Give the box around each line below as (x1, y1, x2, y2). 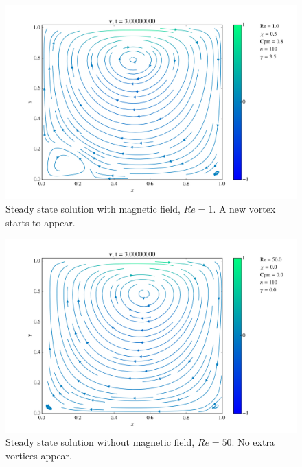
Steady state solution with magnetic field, (5, 201, 181, 215)
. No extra (231, 435, 275, 449)
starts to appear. (5, 215, 75, 229)
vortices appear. (5, 448, 72, 462)
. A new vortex (213, 201, 276, 215)
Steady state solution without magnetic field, (5, 435, 195, 449)
